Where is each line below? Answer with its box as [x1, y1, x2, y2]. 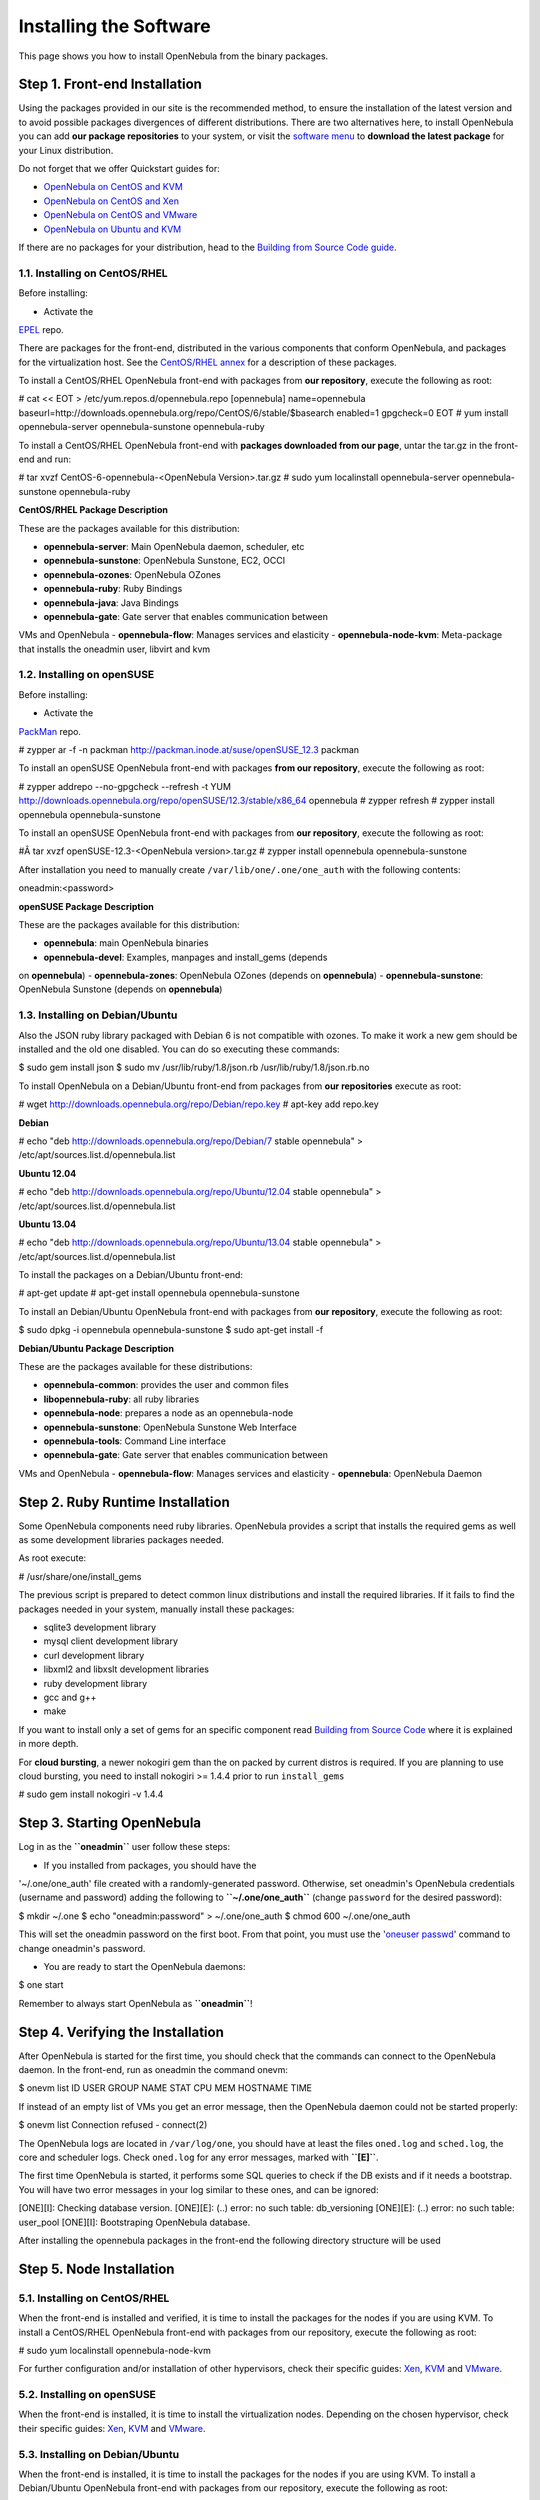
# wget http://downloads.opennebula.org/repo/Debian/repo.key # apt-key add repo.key [18, 1098, 379, 1110]
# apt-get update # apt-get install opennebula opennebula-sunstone [18, 1287, 300, 1299]
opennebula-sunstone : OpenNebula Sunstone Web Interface [43, 1421, 297, 1433]
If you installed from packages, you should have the [43, 1859, 257, 1871]
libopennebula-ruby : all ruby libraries [43, 1393, 200, 1405]
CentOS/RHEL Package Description [18, 504, 169, 516]
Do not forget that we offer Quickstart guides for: [18, 163, 220, 175]
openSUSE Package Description [18, 900, 155, 912]
